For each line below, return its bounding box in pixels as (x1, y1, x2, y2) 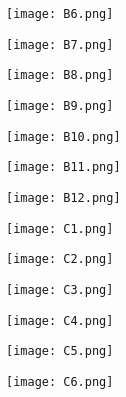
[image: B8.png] (6, 68, 114, 83)
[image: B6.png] (6, 7, 114, 21)
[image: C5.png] (6, 344, 114, 359)
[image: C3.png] (6, 282, 114, 297)
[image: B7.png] (6, 37, 114, 52)
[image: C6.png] (6, 374, 114, 389)
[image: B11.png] (6, 160, 121, 175)
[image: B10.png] (6, 129, 121, 144)
